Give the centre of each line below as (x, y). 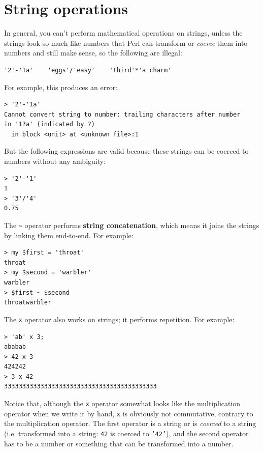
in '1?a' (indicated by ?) (50, 124)
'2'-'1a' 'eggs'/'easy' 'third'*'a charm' (88, 70)
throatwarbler (28, 303)
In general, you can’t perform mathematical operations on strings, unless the (123, 33)
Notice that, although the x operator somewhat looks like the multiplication (122, 403)
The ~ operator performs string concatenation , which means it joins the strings (132, 225)
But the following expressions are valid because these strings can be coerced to (126, 151)
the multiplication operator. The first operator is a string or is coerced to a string (130, 423)
